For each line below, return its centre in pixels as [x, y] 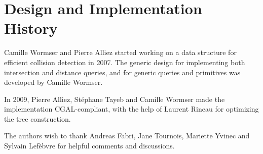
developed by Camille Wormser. [53, 82]
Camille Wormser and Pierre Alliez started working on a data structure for [120, 52]
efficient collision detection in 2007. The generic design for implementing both [125, 62]
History [31, 28]
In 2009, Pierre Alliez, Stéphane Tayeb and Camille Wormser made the [115, 99]
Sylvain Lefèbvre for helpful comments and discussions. [89, 146]
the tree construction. [37, 118]
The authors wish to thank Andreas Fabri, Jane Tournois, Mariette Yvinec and [127, 136]
